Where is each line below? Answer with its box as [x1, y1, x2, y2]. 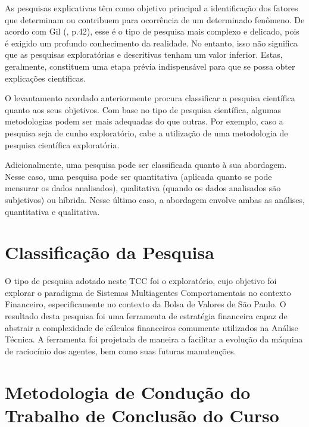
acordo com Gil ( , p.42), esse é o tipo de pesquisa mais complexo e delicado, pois [5, 25, 299, 38]
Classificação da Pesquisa [5, 240, 214, 264]
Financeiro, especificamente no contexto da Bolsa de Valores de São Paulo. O [5, 298, 286, 310]
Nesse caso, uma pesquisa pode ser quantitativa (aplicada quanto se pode [5, 170, 272, 182]
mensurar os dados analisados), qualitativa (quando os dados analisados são [5, 182, 281, 194]
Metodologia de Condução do [5, 379, 251, 404]
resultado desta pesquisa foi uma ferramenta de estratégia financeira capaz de [5, 310, 288, 322]
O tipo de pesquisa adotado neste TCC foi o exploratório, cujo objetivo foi [5, 275, 277, 287]
